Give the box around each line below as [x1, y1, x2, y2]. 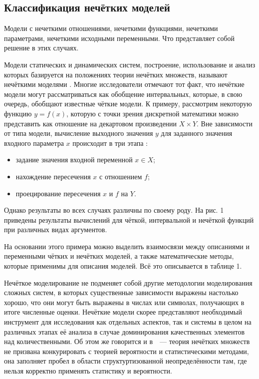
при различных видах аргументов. [4, 224, 107, 235]
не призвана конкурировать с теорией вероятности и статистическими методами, [4, 346, 249, 356]
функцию [4, 108, 32, 118]
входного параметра [4, 137, 64, 148]
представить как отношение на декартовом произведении [4, 118, 177, 128]
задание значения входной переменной [15, 154, 133, 165]
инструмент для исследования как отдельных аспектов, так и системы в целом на [4, 317, 252, 327]
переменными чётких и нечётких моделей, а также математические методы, [4, 251, 234, 261]
